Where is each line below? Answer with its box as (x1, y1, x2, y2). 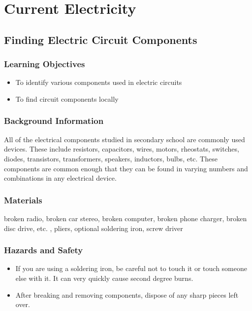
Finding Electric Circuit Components (4, 32, 197, 47)
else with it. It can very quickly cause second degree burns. (15, 272, 193, 283)
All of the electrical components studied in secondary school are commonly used (4, 134, 245, 144)
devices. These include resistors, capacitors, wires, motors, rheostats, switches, (4, 144, 239, 154)
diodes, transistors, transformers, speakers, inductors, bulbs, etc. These (4, 153, 218, 163)
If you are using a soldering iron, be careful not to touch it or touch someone (15, 263, 247, 273)
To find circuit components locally (15, 93, 119, 104)
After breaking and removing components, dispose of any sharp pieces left (15, 289, 239, 300)
